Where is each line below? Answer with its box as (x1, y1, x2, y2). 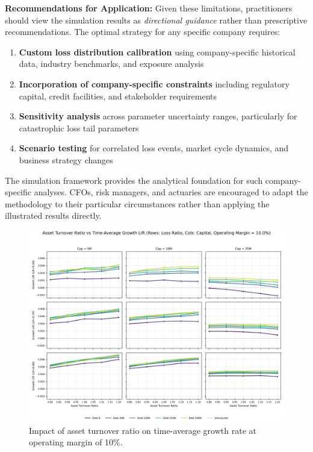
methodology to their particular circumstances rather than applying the (5, 197, 270, 210)
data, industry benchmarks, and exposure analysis (19, 57, 204, 70)
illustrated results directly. (5, 209, 102, 222)
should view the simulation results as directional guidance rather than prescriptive (5, 13, 308, 26)
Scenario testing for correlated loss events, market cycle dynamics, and (19, 142, 289, 154)
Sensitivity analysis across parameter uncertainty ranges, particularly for (19, 110, 297, 122)
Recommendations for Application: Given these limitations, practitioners (5, 2, 293, 14)
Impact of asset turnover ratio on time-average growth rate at (29, 424, 256, 436)
